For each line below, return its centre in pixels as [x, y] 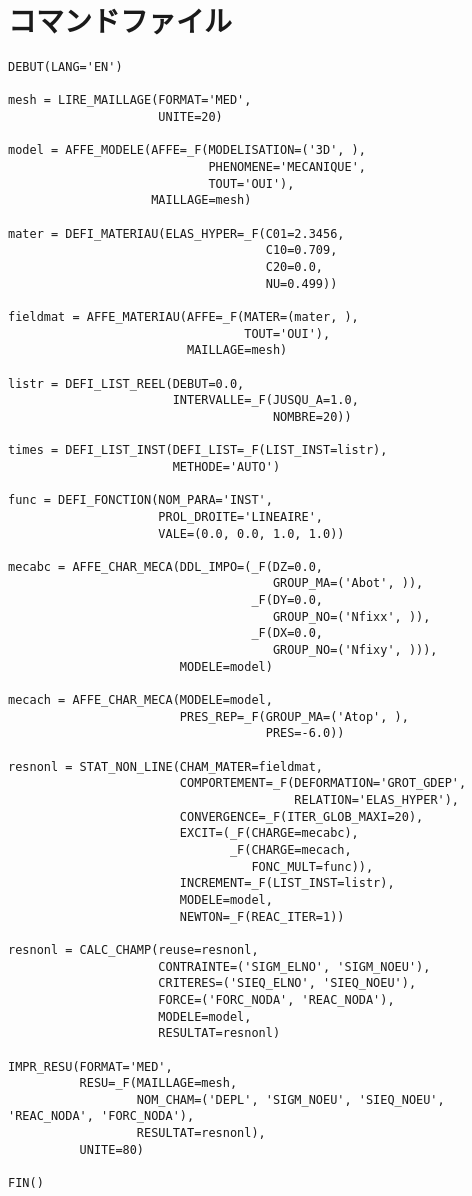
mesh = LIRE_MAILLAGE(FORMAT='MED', [130, 100]
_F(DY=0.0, [287, 600]
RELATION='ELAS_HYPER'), [377, 800]
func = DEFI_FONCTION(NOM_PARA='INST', [140, 500]
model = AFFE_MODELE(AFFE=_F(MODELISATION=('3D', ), [187, 150]
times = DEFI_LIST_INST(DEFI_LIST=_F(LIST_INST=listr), [198, 450]
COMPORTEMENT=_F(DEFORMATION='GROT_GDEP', [323, 783]
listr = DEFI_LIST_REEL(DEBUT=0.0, [126, 383]
